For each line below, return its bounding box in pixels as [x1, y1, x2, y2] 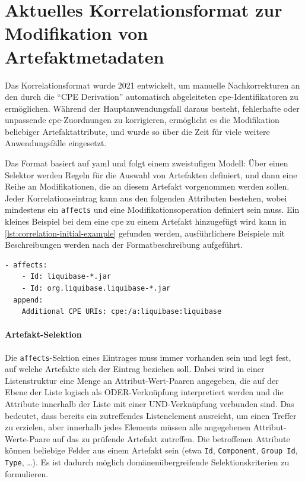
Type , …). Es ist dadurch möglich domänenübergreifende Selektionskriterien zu [5, 456, 290, 468]
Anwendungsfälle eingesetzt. [5, 137, 107, 149]
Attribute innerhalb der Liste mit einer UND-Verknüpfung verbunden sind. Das [5, 398, 294, 410]
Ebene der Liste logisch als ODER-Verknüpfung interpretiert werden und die [5, 386, 284, 398]
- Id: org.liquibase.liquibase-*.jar [21, 284, 171, 293]
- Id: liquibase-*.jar [21, 272, 111, 281]
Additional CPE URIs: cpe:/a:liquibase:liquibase [21, 307, 222, 316]
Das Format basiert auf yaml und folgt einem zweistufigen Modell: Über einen [5, 157, 288, 169]
